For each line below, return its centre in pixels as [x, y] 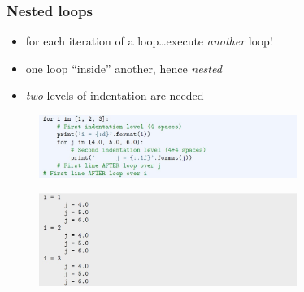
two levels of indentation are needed [115, 95]
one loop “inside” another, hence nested [124, 68]
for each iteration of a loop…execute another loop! [149, 41]
